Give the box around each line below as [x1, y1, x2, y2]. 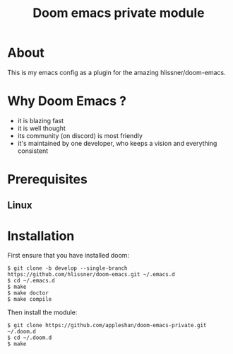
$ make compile [7, 296, 52, 303]
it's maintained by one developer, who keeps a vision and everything [17, 139, 217, 147]
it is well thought [17, 124, 66, 132]
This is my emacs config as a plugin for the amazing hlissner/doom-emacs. [7, 68, 226, 76]
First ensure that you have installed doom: [7, 251, 129, 260]
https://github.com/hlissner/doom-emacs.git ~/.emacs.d [7, 271, 175, 278]
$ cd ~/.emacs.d [7, 278, 55, 285]
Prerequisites [7, 171, 88, 188]
